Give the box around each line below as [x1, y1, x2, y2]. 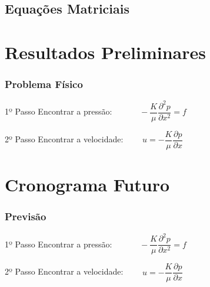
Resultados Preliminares [5, 40, 206, 64]
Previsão [5, 209, 46, 224]
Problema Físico [5, 77, 83, 92]
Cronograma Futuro [5, 172, 170, 197]
